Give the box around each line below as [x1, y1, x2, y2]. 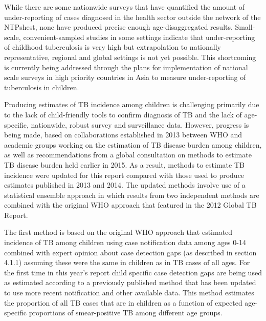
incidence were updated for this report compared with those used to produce [4, 169, 245, 180]
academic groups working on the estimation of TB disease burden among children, [4, 139, 262, 150]
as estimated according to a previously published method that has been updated [4, 277, 256, 288]
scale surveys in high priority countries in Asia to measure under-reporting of [4, 72, 246, 83]
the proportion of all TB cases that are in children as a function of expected [4, 297, 242, 308]
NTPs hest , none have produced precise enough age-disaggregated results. [4, 22, 233, 32]
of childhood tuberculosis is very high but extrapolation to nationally [4, 42, 221, 52]
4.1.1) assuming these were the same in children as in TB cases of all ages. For [4, 257, 250, 268]
